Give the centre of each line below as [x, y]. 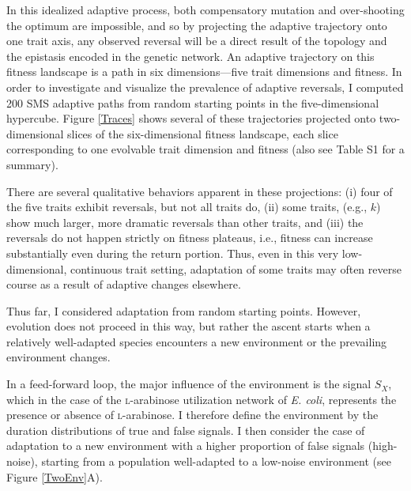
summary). [32, 164]
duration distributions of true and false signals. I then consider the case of [186, 430]
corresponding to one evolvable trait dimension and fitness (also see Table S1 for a [205, 149]
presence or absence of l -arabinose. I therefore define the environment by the [192, 415]
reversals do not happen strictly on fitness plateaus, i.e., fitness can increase [190, 238]
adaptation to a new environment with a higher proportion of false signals [186, 446]
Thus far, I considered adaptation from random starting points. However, [184, 310]
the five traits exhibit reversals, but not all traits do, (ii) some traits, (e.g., [187, 207]
